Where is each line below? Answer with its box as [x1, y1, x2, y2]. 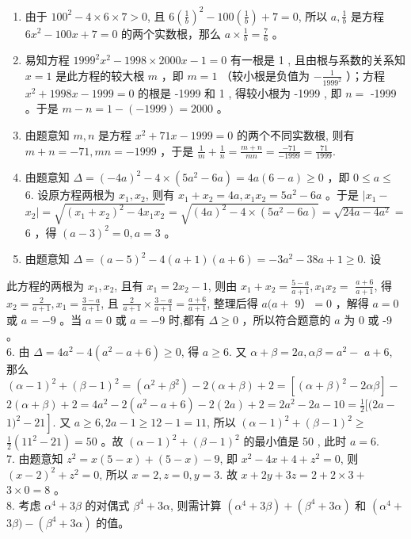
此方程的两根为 [6, 277, 84, 293]
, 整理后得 [207, 294, 258, 311]
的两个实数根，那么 [121, 25, 222, 41]
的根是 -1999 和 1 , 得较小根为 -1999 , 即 [138, 84, 342, 101]
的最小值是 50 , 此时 [243, 433, 347, 449]
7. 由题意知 [6, 450, 63, 467]
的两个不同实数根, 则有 [237, 126, 355, 143]
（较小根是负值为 [221, 67, 310, 83]
